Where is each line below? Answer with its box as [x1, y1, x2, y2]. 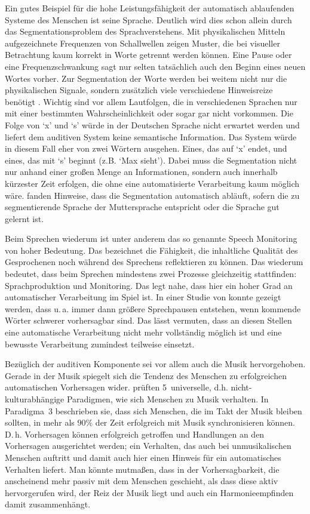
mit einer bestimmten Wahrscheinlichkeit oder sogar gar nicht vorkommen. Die [5, 107, 293, 119]
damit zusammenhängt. [5, 498, 91, 510]
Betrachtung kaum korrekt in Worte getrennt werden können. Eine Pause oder [5, 48, 292, 61]
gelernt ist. [5, 212, 44, 224]
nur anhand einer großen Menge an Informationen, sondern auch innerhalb [5, 165, 278, 178]
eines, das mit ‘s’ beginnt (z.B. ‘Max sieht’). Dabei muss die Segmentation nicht [5, 153, 297, 166]
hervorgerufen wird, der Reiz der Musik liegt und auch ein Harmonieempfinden [5, 486, 294, 498]
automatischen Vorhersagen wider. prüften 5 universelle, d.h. [5, 381, 228, 393]
